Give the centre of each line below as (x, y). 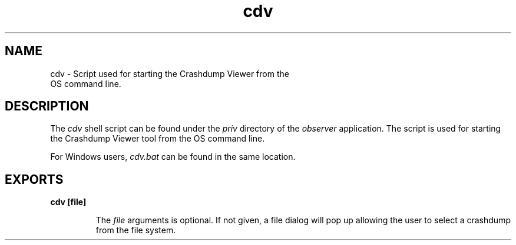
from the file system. (136, 230)
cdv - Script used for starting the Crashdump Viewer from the (170, 73)
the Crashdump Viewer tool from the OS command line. (158, 139)
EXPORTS (34, 179)
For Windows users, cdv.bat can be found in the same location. (173, 157)
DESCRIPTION (47, 106)
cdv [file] (68, 202)
